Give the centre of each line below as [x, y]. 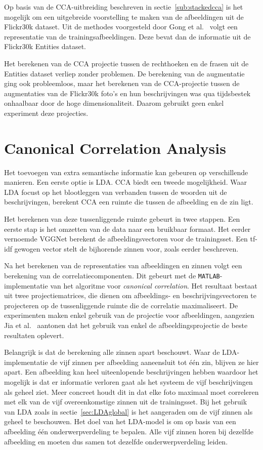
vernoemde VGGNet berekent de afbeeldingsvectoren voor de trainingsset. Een [126, 239]
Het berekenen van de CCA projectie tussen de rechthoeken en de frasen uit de [126, 63]
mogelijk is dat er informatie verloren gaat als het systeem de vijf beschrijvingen [128, 382]
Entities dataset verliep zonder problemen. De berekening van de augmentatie [124, 73]
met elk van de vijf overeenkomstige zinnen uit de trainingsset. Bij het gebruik [126, 402]
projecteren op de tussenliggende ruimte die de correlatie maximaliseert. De [121, 305]
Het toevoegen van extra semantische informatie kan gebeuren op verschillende [126, 172]
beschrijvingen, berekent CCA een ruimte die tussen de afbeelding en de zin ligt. [129, 202]
